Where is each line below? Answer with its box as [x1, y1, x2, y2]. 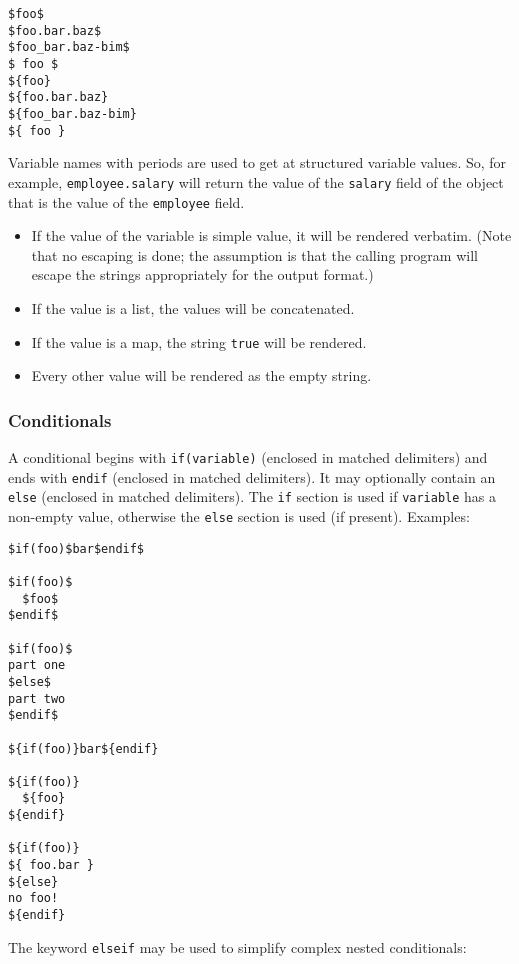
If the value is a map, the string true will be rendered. [31, 331, 367, 352]
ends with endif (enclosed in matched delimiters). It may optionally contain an [8, 466, 496, 487]
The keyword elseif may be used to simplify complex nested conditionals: [8, 936, 467, 957]
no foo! [8, 891, 59, 906]
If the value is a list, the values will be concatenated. [31, 297, 355, 318]
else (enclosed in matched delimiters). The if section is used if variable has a [8, 486, 497, 507]
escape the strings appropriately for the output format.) [31, 264, 374, 285]
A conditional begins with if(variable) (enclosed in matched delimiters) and [8, 447, 488, 467]
